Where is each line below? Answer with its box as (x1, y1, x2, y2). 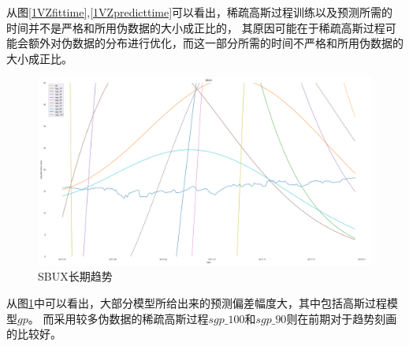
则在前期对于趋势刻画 (286, 310, 397, 326)
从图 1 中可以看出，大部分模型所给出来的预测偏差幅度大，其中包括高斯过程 (6, 295, 387, 311)
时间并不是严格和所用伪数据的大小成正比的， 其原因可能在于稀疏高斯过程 (6, 19, 385, 35)
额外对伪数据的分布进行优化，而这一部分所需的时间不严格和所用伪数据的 (28, 35, 403, 51)
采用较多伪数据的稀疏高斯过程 (54, 310, 209, 326)
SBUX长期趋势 (38, 268, 113, 285)
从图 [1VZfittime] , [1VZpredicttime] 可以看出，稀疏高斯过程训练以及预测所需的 (6, 4, 393, 20)
